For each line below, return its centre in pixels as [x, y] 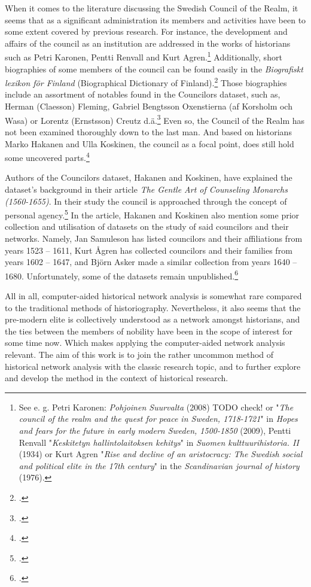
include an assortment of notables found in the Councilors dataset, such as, [143, 94]
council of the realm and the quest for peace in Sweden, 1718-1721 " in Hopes [158, 419]
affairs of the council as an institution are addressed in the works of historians [148, 43]
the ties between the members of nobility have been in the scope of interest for [149, 331]
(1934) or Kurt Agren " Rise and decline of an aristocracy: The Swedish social [161, 454]
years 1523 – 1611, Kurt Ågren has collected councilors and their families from [149, 250]
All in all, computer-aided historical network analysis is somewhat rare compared [153, 296]
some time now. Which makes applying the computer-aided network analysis [145, 343]
